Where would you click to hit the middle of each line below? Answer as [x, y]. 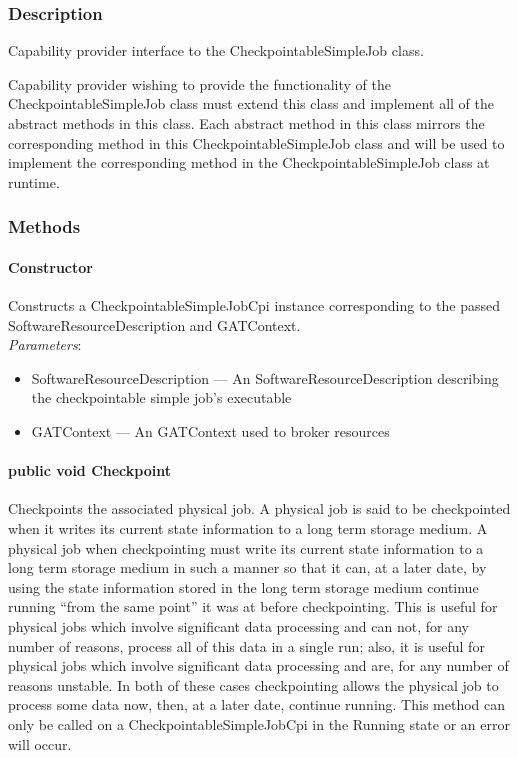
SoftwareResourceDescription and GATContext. [154, 324]
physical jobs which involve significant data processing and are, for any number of [258, 665]
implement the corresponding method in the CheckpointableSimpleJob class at [249, 162]
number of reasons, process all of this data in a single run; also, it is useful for [246, 645]
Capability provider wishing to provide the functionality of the [199, 83]
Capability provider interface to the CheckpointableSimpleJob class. [216, 50]
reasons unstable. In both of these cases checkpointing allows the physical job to [253, 684]
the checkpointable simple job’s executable [161, 397]
